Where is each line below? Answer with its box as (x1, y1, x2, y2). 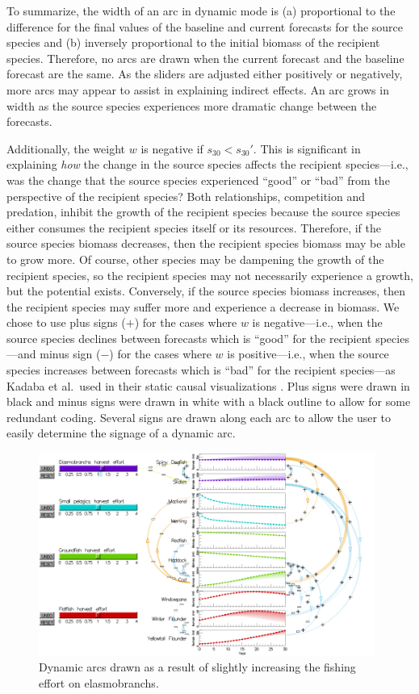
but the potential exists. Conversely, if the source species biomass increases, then (6, 282, 405, 299)
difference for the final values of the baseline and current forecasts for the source (6, 18, 404, 35)
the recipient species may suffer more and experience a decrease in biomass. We (6, 298, 400, 315)
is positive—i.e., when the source (227, 345, 389, 362)
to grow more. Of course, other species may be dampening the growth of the (6, 250, 384, 267)
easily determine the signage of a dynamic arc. (6, 424, 236, 441)
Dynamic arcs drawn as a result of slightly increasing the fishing (39, 658, 356, 675)
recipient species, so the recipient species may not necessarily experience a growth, (6, 266, 413, 283)
